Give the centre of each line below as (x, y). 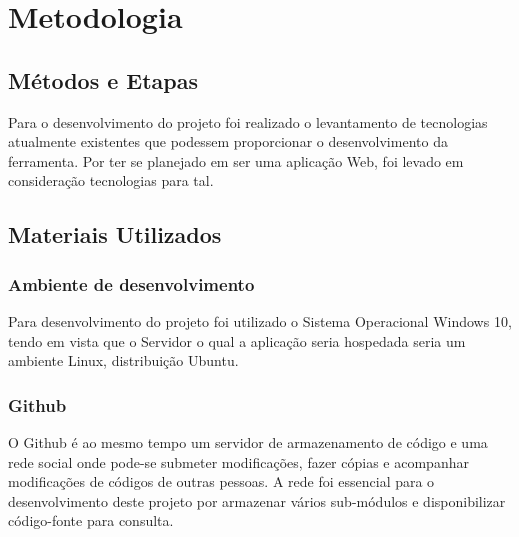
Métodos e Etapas (103, 79)
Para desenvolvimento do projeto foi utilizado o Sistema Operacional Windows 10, (260, 320)
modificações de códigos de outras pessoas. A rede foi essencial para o (221, 481)
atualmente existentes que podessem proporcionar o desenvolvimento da (228, 141)
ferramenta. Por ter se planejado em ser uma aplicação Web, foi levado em (236, 160)
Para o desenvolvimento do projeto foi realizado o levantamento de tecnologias (248, 121)
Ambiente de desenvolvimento (131, 283)
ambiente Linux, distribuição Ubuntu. (123, 360)
